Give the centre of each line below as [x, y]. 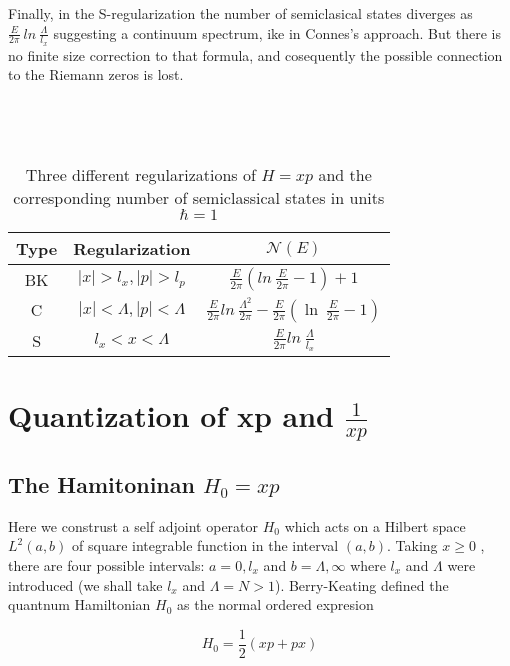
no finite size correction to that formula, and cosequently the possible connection [255, 54]
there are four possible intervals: [106, 564]
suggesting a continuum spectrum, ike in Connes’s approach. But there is [277, 32]
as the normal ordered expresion [275, 604]
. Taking [412, 545]
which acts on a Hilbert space [375, 525]
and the [345, 175]
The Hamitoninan [101, 483]
